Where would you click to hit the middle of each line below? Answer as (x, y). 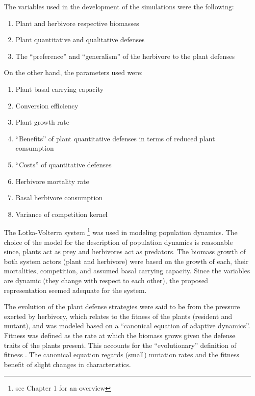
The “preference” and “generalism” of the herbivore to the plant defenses (125, 56)
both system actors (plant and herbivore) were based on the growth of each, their (126, 261)
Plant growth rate (42, 122)
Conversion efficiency (47, 105)
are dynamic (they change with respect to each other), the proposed (106, 280)
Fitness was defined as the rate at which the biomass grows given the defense (120, 335)
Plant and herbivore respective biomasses (77, 23)
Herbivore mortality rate (52, 181)
